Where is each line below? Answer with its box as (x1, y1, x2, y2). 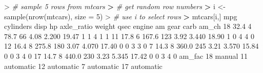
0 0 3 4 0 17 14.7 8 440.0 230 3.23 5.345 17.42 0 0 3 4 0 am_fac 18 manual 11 (4, 50, 248, 61)
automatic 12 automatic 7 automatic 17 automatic (4, 60, 163, 71)
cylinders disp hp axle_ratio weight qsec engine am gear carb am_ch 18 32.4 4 (4, 21, 252, 31)
